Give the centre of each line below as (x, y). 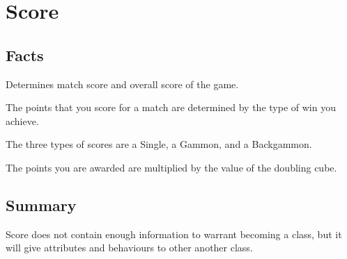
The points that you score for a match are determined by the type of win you (171, 107)
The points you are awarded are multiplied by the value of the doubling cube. (171, 167)
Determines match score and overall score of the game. (122, 84)
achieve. (22, 120)
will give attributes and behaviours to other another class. (129, 248)
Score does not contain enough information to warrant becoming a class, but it (174, 234)
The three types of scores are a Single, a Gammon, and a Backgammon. (159, 144)
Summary (41, 204)
